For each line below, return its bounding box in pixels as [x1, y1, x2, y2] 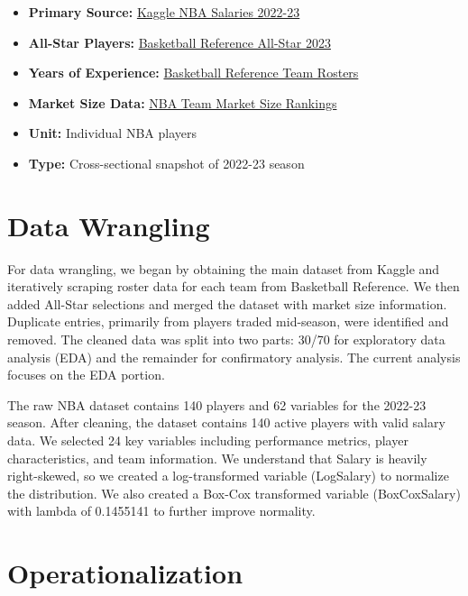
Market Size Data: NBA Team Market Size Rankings [28, 93, 337, 112]
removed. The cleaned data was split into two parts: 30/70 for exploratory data [7, 330, 445, 349]
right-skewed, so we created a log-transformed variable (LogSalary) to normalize [7, 466, 449, 485]
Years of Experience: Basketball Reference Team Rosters [28, 63, 359, 82]
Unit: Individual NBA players [28, 124, 197, 142]
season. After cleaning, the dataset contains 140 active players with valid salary [7, 413, 445, 432]
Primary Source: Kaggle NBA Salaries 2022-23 [28, 3, 300, 21]
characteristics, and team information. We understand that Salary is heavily [7, 448, 427, 467]
